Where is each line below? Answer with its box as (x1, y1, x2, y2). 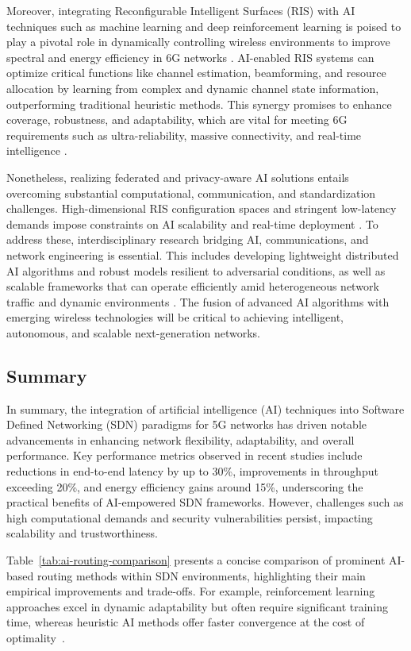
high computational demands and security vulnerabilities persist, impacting (6, 509, 373, 526)
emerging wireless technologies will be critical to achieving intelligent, (6, 309, 344, 325)
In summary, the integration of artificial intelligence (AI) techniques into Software (6, 400, 405, 417)
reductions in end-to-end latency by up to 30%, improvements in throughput (6, 463, 378, 480)
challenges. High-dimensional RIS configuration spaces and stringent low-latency (6, 200, 397, 217)
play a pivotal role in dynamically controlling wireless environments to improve (6, 33, 390, 50)
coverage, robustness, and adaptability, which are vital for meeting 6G (6, 111, 348, 128)
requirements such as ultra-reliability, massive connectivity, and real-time (6, 126, 362, 143)
